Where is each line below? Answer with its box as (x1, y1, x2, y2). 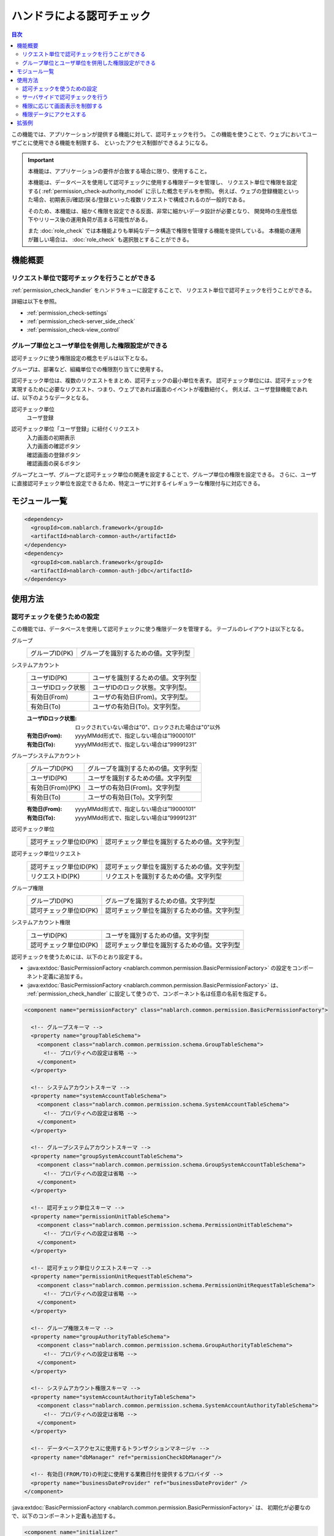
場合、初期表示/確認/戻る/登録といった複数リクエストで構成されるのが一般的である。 (32, 196, 248, 203)
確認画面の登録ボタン (26, 451, 81, 458)
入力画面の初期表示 (26, 434, 75, 441)
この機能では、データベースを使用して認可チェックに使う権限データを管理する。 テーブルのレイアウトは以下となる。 (11, 625, 308, 633)
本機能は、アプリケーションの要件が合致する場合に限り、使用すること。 (28, 168, 211, 175)
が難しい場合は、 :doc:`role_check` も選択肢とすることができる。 (28, 235, 192, 243)
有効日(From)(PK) (30, 783, 81, 792)
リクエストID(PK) (30, 872, 80, 880)
